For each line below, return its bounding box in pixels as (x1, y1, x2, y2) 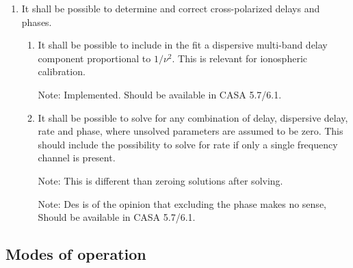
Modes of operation (5, 243, 146, 265)
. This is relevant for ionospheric (172, 51, 307, 65)
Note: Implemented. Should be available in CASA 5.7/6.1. (38, 87, 282, 101)
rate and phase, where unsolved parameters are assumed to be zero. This (38, 124, 343, 138)
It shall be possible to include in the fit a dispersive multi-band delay (38, 38, 328, 52)
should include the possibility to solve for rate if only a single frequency (38, 137, 338, 151)
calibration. (38, 64, 86, 79)
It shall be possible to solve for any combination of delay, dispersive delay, (38, 110, 348, 124)
